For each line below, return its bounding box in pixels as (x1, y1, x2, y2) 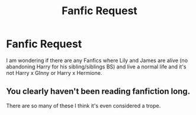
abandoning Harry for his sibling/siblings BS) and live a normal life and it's (6, 63, 187, 70)
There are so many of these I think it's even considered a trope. (6, 102, 161, 109)
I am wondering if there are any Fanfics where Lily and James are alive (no (6, 57, 188, 64)
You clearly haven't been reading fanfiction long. (6, 87, 191, 97)
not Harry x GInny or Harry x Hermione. (6, 69, 102, 76)
